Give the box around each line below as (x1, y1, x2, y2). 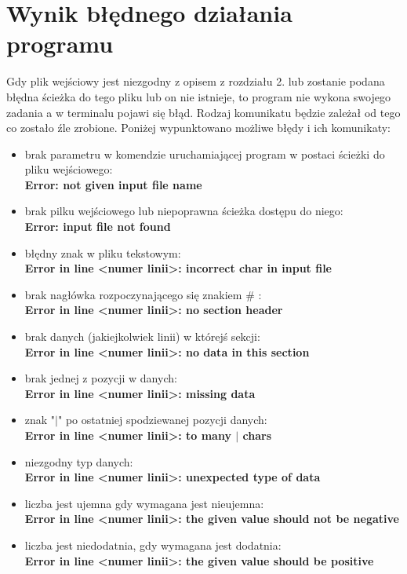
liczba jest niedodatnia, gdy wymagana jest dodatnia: (24, 536, 282, 553)
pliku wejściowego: (24, 161, 113, 177)
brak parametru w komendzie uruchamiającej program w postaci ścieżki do (24, 145, 385, 162)
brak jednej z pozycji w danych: (24, 370, 177, 386)
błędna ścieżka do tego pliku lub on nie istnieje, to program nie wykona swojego (6, 88, 391, 104)
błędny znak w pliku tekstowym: (24, 244, 181, 261)
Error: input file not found (24, 218, 171, 235)
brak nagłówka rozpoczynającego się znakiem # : (24, 286, 262, 302)
